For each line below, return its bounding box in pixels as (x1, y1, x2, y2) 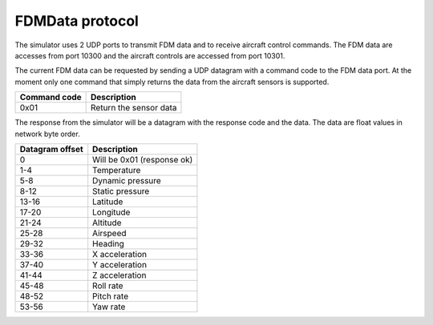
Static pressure (92, 185, 150, 196)
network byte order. (14, 129, 80, 138)
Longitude (92, 207, 131, 218)
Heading (92, 238, 124, 249)
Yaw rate (92, 301, 126, 312)
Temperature (92, 164, 141, 175)
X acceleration (92, 248, 148, 259)
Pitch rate (92, 291, 128, 302)
